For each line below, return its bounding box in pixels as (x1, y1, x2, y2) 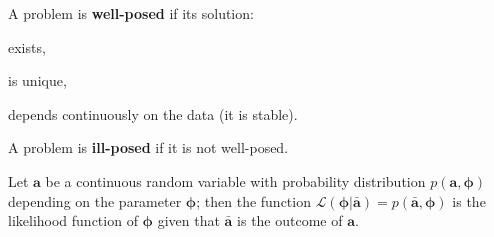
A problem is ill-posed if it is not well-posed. (8, 137, 289, 158)
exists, (8, 36, 46, 57)
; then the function (196, 190, 311, 211)
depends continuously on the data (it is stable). (8, 103, 298, 124)
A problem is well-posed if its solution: (8, 3, 254, 23)
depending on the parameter (8, 190, 182, 211)
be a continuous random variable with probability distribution (45, 170, 426, 191)
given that (157, 210, 220, 231)
